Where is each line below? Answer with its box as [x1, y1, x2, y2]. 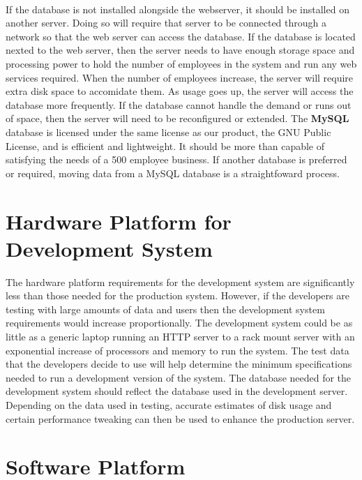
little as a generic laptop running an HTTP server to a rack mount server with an [6, 329, 355, 343]
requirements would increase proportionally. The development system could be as [6, 315, 353, 330]
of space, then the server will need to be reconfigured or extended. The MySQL [6, 111, 349, 126]
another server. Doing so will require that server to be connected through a [6, 15, 327, 30]
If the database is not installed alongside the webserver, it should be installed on [6, 1, 349, 16]
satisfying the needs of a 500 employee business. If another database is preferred [6, 152, 347, 167]
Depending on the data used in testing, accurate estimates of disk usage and [6, 397, 332, 412]
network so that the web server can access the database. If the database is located [6, 29, 356, 43]
